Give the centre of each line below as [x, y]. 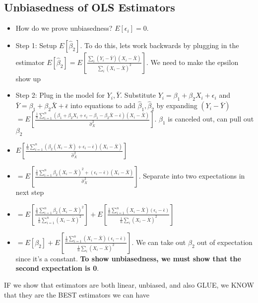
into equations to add [103, 105]
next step [30, 192]
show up [28, 78]
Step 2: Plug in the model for [60, 95]
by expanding [177, 105]
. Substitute [138, 95]
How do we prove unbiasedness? [64, 28]
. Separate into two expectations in [192, 176]
